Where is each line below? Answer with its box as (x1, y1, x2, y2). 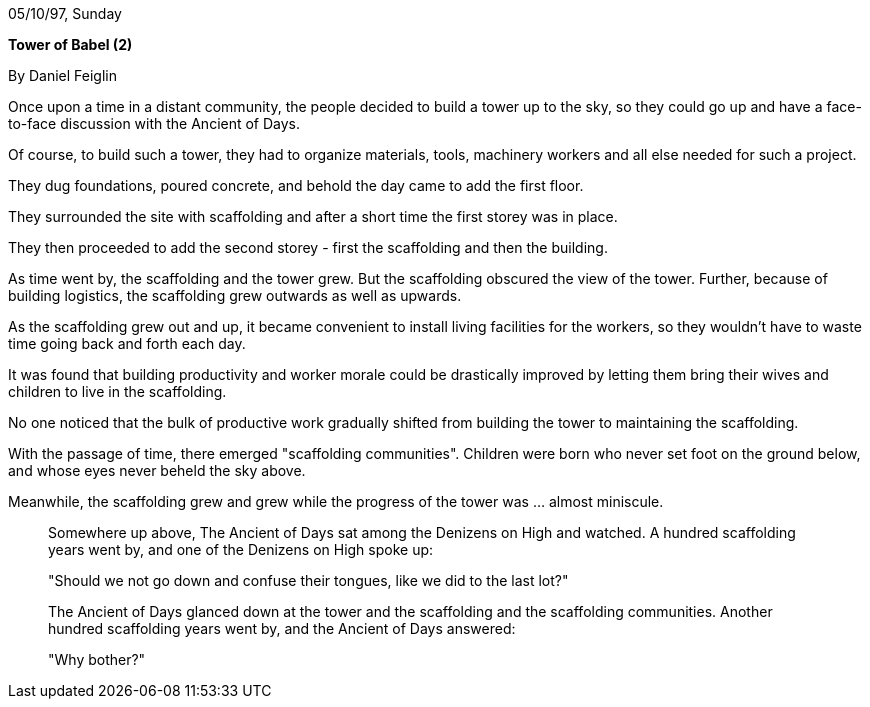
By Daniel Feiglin (8, 67, 117, 84)
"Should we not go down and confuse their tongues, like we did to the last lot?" (48, 572, 569, 589)
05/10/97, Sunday (8, 5, 122, 22)
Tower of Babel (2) (8, 36, 133, 53)
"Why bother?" (48, 651, 146, 668)
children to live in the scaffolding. (8, 383, 227, 400)
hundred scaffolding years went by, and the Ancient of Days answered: (48, 620, 516, 637)
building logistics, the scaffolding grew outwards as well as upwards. (8, 287, 462, 304)
